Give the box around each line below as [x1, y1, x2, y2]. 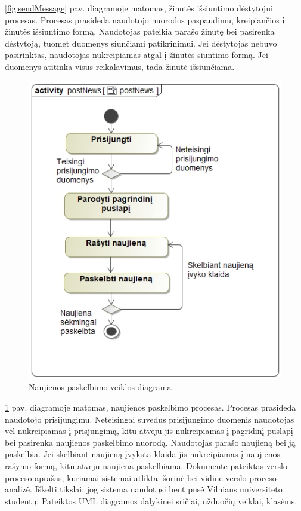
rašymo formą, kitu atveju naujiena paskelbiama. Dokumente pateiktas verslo [5, 460, 287, 472]
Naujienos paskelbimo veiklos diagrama [29, 381, 172, 393]
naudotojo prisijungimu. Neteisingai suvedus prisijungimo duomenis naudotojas [5, 412, 294, 425]
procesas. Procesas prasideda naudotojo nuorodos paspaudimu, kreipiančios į [5, 13, 285, 26]
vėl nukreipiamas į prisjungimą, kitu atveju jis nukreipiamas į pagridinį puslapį [5, 424, 293, 437]
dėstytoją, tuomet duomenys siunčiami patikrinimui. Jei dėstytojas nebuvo [5, 36, 277, 49]
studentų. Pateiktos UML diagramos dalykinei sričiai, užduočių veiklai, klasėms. [5, 494, 297, 507]
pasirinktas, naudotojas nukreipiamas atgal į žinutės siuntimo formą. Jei [5, 48, 268, 61]
